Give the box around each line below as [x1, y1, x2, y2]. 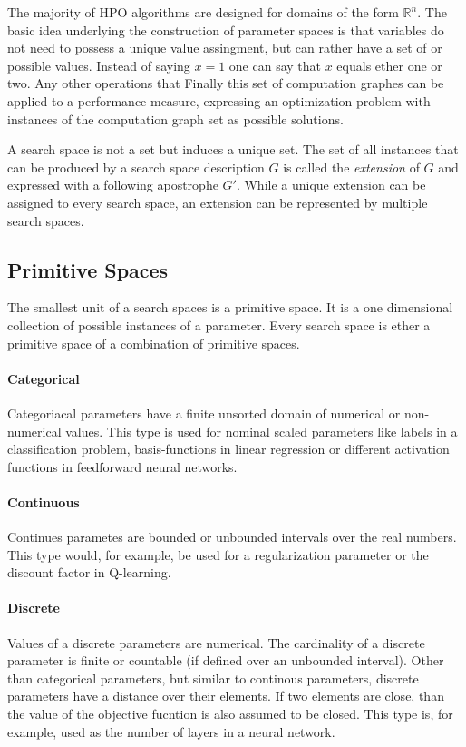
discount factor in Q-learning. [7, 563, 171, 582]
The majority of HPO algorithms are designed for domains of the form [7, 3, 399, 21]
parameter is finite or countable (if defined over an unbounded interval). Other [7, 651, 444, 670]
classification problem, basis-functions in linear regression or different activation [7, 439, 450, 458]
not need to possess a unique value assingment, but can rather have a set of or [7, 38, 442, 57]
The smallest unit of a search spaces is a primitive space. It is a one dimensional [7, 298, 453, 317]
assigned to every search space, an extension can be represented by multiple [7, 192, 428, 211]
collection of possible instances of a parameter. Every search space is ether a [7, 315, 431, 334]
